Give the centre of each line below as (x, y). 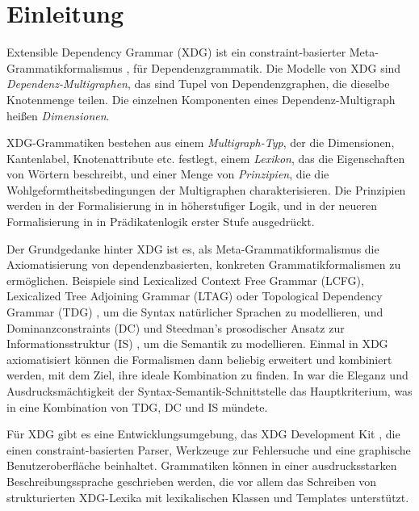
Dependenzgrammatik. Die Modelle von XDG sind (276, 67)
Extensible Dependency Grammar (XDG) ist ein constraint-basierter (176, 52)
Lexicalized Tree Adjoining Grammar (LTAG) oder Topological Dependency (195, 296)
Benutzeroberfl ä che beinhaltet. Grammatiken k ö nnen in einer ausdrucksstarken (202, 465)
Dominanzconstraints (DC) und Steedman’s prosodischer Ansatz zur (176, 327)
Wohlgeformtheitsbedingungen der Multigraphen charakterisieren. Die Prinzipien (206, 189)
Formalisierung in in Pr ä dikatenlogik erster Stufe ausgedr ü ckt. (161, 222)
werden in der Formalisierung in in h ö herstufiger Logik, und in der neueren (192, 205)
